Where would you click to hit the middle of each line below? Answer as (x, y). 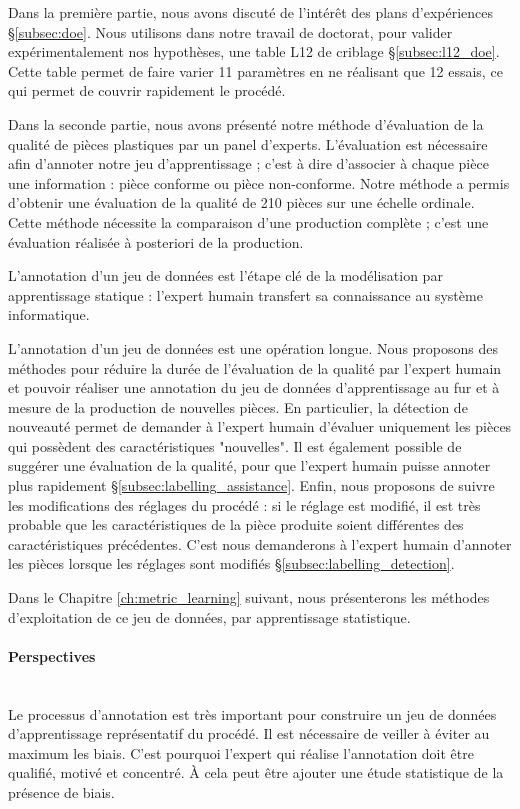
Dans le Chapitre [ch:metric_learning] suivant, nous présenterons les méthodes (249, 597)
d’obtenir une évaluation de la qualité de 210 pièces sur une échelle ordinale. (241, 202)
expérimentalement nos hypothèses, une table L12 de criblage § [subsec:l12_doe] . (254, 51)
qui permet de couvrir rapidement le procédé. (147, 90)
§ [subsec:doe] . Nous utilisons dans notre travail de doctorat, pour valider (230, 31)
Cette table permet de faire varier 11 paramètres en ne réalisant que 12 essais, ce (255, 70)
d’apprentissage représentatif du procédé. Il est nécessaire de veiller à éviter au (249, 733)
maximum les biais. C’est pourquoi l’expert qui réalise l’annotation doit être (241, 752)
